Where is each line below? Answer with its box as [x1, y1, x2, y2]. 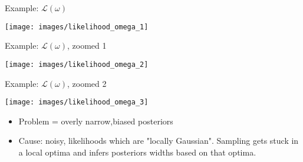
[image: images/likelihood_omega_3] [5, 98, 149, 107]
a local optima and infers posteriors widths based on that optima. [18, 146, 256, 158]
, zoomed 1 [67, 39, 107, 52]
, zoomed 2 [67, 77, 107, 89]
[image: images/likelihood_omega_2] [5, 60, 149, 69]
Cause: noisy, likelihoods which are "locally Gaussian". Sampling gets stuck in [18, 134, 299, 147]
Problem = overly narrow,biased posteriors [18, 114, 173, 127]
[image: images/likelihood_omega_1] [5, 22, 149, 31]
